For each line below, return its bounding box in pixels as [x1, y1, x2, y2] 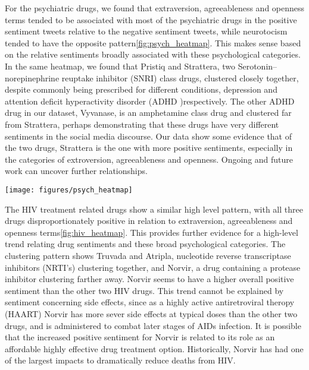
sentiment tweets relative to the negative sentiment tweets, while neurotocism [5, 25, 288, 37]
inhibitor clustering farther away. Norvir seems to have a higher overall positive [5, 273, 294, 285]
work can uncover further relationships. [5, 165, 148, 177]
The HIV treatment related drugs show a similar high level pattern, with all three [5, 203, 303, 215]
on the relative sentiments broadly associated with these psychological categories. [5, 48, 301, 61]
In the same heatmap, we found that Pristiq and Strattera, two [5, 59, 236, 72]
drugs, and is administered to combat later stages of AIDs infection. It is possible [5, 319, 301, 331]
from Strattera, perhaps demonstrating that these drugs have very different [5, 118, 279, 130]
